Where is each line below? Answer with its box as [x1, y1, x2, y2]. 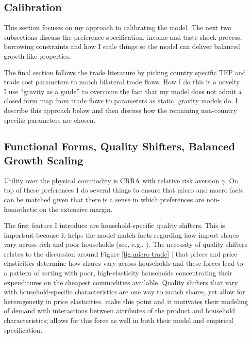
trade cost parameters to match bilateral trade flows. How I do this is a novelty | [4, 77, 244, 87]
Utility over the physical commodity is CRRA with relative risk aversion [4, 175, 219, 185]
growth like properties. [4, 50, 71, 61]
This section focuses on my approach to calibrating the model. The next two [4, 22, 232, 32]
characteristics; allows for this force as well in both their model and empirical [4, 315, 234, 325]
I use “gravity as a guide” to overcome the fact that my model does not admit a [4, 86, 242, 96]
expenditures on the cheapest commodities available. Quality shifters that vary [4, 277, 238, 287]
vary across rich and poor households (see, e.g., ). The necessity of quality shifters [4, 239, 247, 249]
